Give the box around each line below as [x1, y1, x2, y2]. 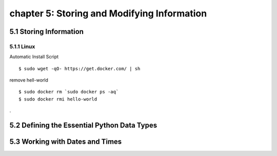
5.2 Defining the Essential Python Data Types [9, 121, 157, 130]
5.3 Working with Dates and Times [9, 138, 122, 146]
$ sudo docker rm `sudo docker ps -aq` [18, 89, 119, 95]
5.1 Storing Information [9, 27, 84, 36]
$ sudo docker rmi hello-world [18, 96, 97, 102]
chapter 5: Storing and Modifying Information [9, 8, 207, 19]
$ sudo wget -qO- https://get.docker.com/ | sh [18, 66, 141, 71]
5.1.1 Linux [9, 43, 35, 50]
